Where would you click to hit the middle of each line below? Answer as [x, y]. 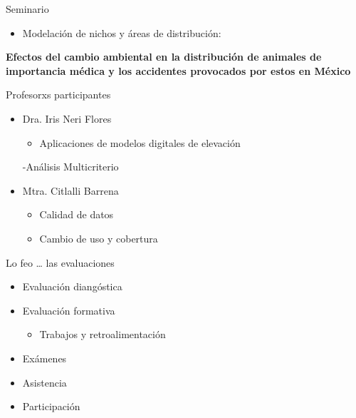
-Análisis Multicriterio [70, 167]
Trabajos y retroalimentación [103, 334]
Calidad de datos [77, 214]
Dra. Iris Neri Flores [67, 118]
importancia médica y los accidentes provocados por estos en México [178, 70]
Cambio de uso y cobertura [99, 238]
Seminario [27, 9]
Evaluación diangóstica [72, 286]
